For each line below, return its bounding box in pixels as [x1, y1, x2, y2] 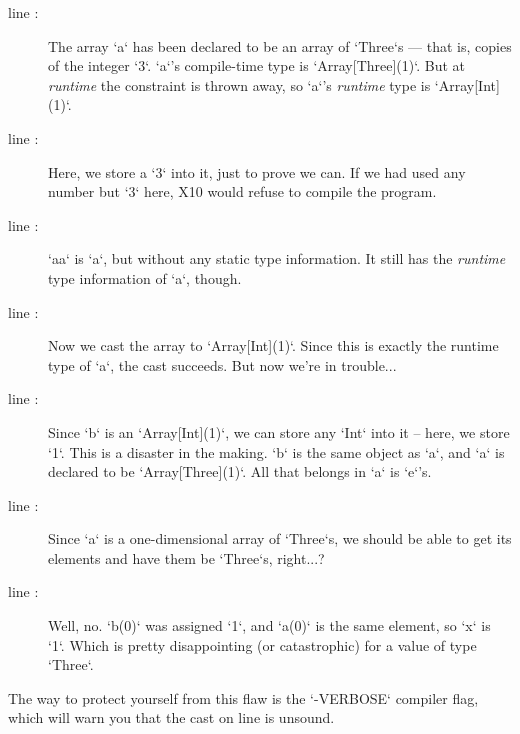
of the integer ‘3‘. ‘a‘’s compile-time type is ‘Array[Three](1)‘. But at [48, 55, 465, 76]
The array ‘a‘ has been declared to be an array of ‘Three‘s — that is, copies [48, 35, 512, 56]
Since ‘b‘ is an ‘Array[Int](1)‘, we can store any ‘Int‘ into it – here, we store [48, 421, 510, 442]
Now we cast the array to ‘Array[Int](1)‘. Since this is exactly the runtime [48, 335, 499, 356]
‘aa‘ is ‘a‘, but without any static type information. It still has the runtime [48, 248, 506, 269]
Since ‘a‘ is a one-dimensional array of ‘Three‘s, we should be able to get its [48, 528, 512, 549]
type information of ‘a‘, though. [48, 267, 242, 288]
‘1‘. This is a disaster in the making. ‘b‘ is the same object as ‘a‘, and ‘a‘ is [48, 441, 505, 462]
